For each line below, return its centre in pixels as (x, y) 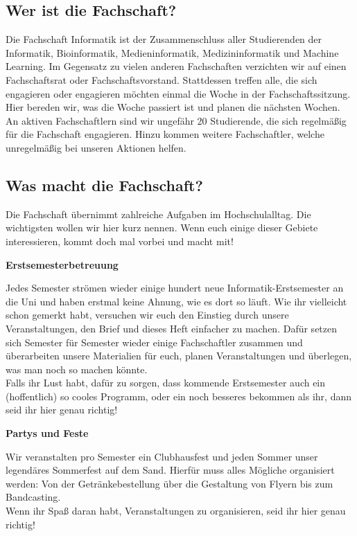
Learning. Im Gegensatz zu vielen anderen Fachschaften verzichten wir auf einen (176, 66)
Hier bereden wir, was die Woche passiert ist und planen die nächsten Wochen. (173, 107)
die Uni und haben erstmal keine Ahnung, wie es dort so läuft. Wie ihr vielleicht (176, 301)
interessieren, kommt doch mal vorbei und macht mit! (120, 241)
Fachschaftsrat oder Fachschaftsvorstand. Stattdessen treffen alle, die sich (162, 79)
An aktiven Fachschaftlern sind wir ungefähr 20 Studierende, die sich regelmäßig (176, 120)
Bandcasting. (33, 497)
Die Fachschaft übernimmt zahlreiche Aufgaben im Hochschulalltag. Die (158, 214)
